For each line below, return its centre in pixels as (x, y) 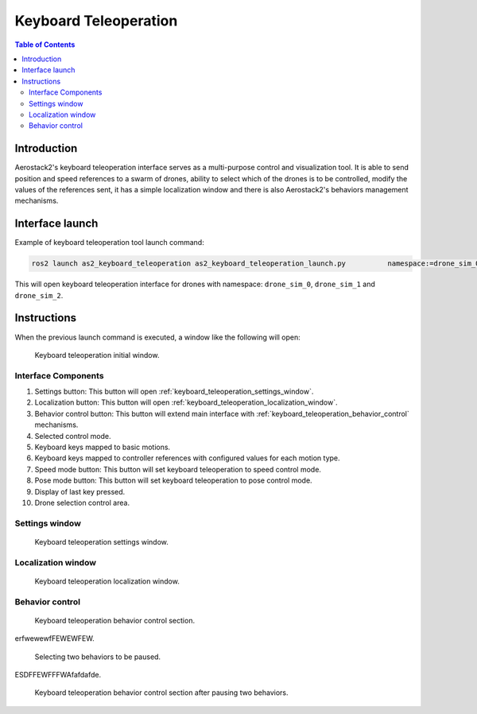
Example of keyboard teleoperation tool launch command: (109, 243)
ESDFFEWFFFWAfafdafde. (58, 675)
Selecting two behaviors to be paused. (98, 657)
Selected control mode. (73, 436)
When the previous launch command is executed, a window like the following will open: (158, 337)
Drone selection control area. (82, 503)
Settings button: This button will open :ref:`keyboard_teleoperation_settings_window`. (174, 392)
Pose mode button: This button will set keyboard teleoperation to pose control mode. (174, 480)
